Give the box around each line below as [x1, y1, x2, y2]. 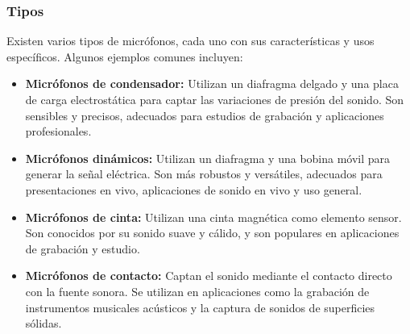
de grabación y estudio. [25, 240, 140, 257]
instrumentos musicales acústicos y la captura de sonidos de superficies [25, 299, 375, 315]
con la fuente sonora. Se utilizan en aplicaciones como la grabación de [25, 282, 370, 299]
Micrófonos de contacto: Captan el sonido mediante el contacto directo [25, 267, 392, 284]
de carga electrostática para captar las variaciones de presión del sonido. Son [25, 91, 404, 107]
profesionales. [25, 123, 92, 140]
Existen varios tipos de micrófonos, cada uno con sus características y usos [6, 32, 375, 49]
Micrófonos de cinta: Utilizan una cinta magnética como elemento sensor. [25, 208, 402, 225]
